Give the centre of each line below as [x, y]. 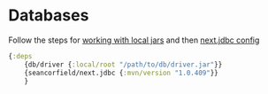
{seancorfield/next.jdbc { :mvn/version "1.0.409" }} [121, 73]
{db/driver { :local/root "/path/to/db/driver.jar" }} [123, 64]
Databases [49, 16]
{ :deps [20, 56]
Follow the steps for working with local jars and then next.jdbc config [134, 40]
